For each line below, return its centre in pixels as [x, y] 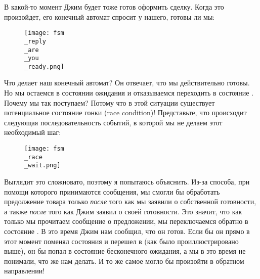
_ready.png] [44, 66]
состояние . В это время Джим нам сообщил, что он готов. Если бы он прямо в [127, 231]
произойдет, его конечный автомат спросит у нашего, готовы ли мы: [110, 16]
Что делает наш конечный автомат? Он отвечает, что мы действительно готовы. [127, 83]
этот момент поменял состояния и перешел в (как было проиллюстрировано [121, 241]
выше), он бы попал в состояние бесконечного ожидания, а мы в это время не [125, 251]
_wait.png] [42, 166]
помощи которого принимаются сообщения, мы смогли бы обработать [112, 191]
